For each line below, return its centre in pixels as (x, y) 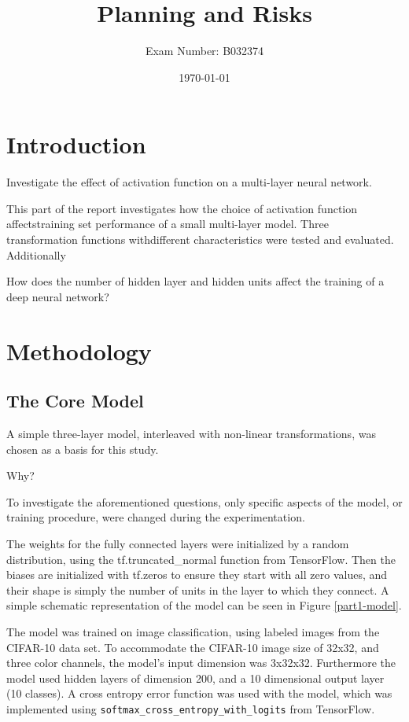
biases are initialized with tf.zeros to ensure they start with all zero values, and (197, 575)
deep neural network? (58, 296)
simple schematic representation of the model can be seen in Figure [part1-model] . (204, 605)
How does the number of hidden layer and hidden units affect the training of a (195, 281)
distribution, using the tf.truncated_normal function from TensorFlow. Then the (201, 559)
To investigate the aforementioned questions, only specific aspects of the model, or (204, 501)
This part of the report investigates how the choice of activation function (182, 208)
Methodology (79, 350)
